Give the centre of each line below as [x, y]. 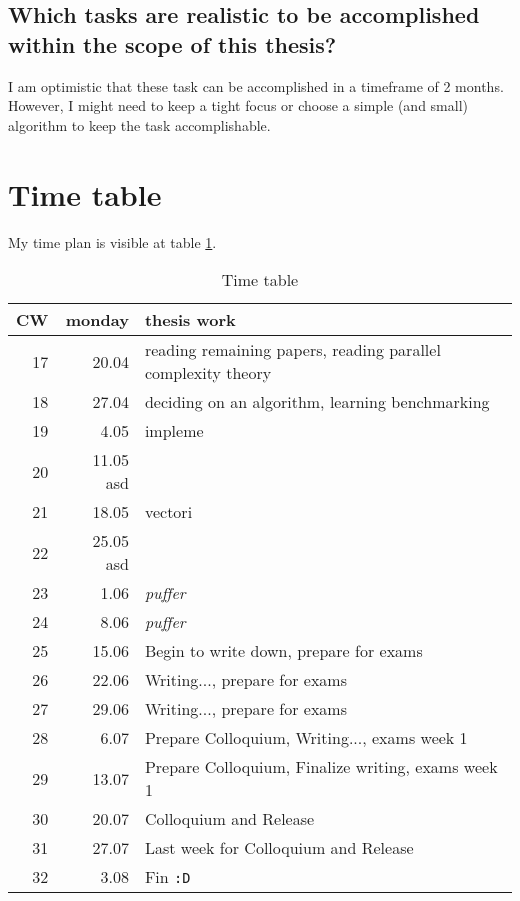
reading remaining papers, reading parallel [292, 350]
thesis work [190, 320]
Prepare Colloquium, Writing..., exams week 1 [306, 738]
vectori [168, 512]
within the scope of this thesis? [172, 43]
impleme [174, 431]
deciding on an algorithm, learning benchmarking [317, 402]
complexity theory [208, 373]
